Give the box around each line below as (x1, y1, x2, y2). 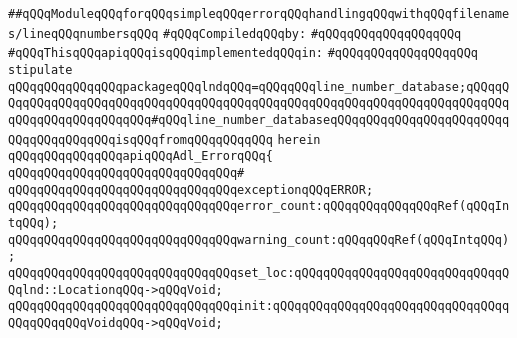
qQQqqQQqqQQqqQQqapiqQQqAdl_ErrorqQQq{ (8, 149, 273, 164)
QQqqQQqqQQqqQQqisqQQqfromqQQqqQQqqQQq (8, 132, 273, 147)
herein (277, 132, 321, 147)
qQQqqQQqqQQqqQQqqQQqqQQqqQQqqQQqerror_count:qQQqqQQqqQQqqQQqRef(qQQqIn (8, 199, 510, 214)
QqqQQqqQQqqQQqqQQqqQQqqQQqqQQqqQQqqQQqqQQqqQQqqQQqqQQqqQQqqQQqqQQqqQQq (8, 96, 510, 111)
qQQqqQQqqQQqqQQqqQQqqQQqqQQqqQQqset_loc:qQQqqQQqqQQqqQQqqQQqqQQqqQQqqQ (8, 265, 510, 280)
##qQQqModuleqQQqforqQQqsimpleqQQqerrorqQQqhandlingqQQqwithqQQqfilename (8, 7, 510, 21)
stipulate (8, 62, 73, 77)
